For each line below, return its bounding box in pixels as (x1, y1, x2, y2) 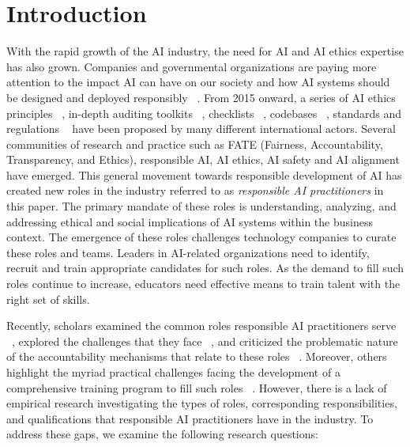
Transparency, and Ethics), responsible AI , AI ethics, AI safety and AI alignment (6, 151, 400, 168)
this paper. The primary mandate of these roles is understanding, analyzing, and (6, 198, 397, 214)
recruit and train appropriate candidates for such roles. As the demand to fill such (6, 259, 404, 276)
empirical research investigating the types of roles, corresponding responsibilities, (6, 395, 397, 411)
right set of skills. (6, 290, 90, 307)
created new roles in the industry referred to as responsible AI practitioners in (6, 182, 384, 199)
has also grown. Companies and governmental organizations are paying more (6, 58, 377, 74)
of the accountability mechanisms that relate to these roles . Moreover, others (6, 348, 387, 365)
